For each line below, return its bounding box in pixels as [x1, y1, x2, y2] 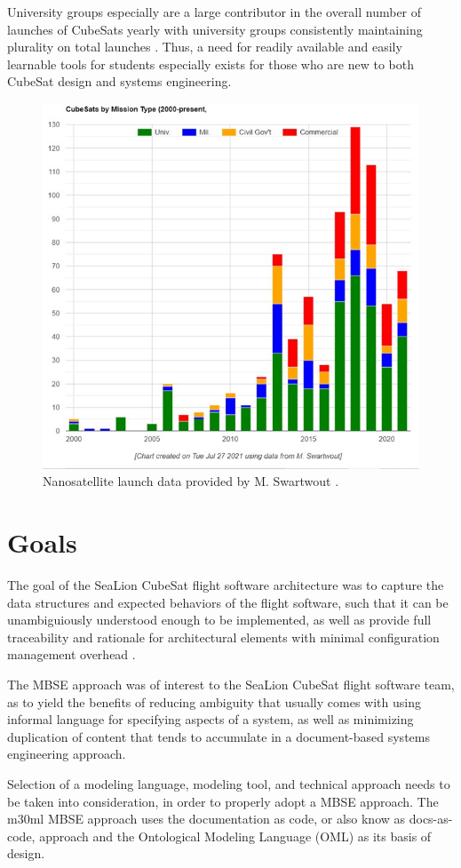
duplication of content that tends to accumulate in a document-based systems [7, 727, 430, 745]
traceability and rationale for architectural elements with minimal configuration [7, 627, 440, 646]
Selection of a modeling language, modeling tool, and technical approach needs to [7, 774, 450, 792]
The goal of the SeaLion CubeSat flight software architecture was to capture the [7, 576, 444, 594]
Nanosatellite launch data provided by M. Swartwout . [43, 472, 339, 490]
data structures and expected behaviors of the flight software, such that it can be [7, 593, 449, 611]
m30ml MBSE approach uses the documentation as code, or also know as [7, 809, 406, 828]
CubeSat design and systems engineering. [7, 72, 232, 91]
